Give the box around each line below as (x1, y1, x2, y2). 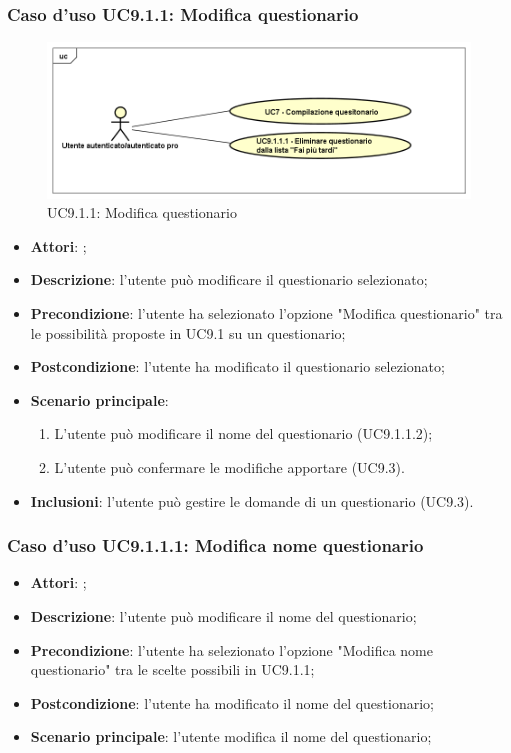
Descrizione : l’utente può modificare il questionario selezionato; (30, 269, 428, 290)
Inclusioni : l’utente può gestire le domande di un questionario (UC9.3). (30, 490, 474, 511)
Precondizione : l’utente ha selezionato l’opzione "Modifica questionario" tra (30, 302, 503, 323)
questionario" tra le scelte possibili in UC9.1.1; (30, 659, 315, 680)
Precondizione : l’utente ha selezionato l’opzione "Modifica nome (30, 639, 433, 660)
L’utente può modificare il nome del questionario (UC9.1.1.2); (54, 423, 433, 444)
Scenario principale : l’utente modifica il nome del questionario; (30, 726, 432, 747)
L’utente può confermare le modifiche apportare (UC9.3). (54, 456, 405, 477)
